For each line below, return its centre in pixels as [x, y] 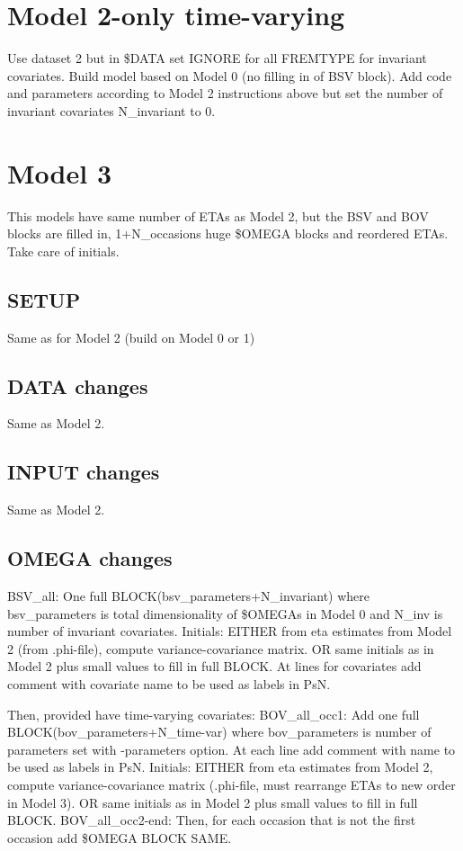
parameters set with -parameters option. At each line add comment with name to [231, 749]
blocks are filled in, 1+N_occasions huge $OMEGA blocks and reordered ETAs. [228, 233]
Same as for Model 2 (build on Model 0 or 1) [131, 337]
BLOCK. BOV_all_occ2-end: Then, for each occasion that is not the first [212, 820]
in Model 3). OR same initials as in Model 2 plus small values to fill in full [213, 802]
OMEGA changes [90, 558]
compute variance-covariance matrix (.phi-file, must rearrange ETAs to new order [231, 784]
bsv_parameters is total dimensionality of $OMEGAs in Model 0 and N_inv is [225, 613]
